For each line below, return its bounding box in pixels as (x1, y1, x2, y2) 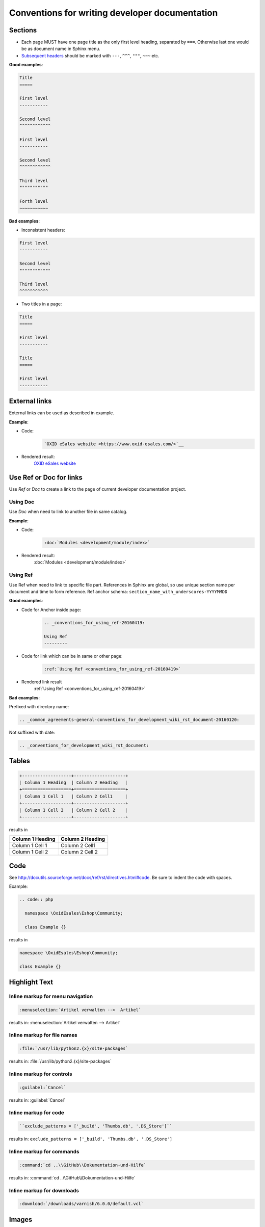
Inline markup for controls (9, 1070, 73, 1077)
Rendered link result (21, 679, 62, 685)
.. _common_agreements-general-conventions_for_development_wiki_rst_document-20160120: (19, 717, 240, 722)
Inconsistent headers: (21, 227, 66, 233)
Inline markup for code (9, 1109, 65, 1116)
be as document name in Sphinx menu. (21, 46, 101, 52)
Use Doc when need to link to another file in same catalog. (9, 508, 128, 515)
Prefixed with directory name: (9, 704, 69, 710)
